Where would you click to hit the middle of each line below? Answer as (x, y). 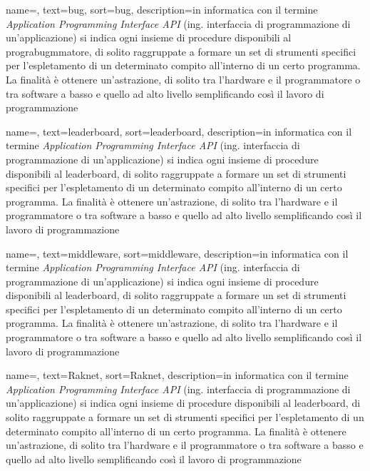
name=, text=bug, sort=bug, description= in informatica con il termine (162, 9)
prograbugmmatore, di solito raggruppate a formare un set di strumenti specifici (181, 51)
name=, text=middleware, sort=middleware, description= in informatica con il (177, 253)
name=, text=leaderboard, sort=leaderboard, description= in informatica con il (179, 131)
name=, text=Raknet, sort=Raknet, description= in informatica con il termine (177, 375)
